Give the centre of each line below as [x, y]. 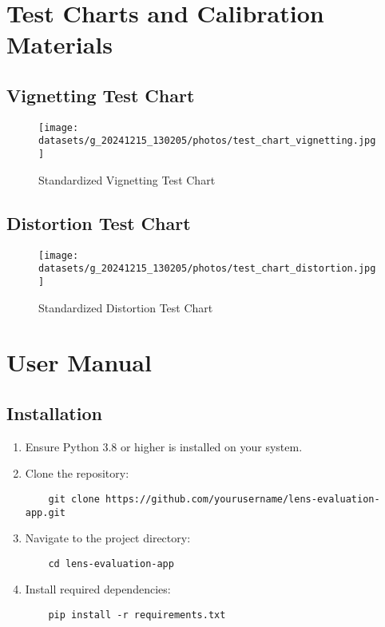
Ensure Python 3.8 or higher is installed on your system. [164, 446]
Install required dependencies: [98, 589]
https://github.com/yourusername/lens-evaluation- [243, 499]
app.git [45, 512]
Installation [54, 413]
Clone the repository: [77, 473]
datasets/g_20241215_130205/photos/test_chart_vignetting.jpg [207, 141]
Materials [60, 44]
